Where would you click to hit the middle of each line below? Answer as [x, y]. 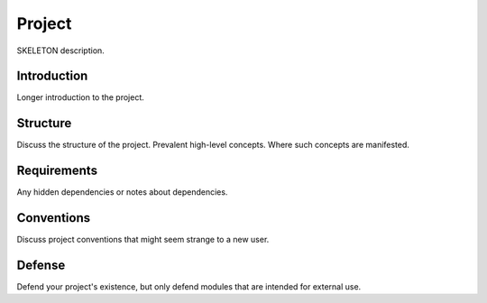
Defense [41, 265]
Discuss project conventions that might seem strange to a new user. [143, 240]
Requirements [57, 171]
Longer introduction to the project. [80, 97]
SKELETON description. [61, 50]
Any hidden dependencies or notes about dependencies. [122, 192]
